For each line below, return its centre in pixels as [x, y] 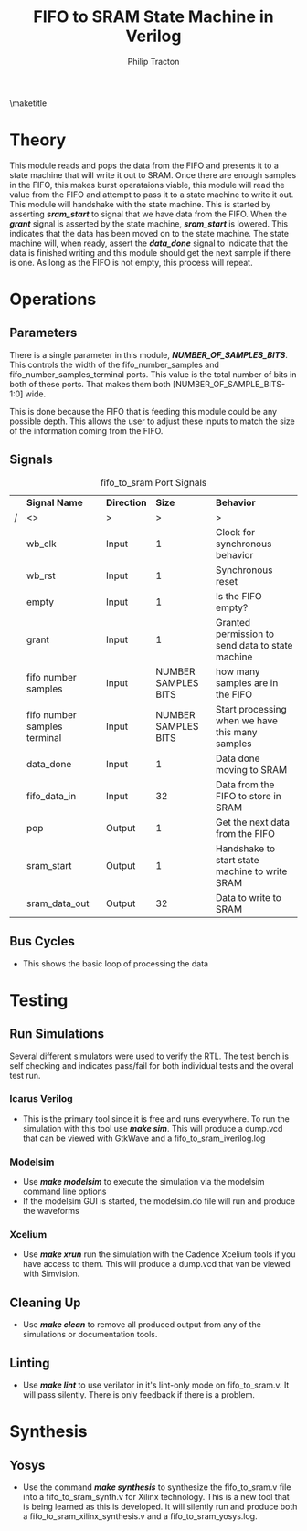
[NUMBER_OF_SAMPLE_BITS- [229, 384]
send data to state [254, 645]
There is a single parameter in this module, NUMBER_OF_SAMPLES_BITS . [148, 354]
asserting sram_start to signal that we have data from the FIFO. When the [148, 214]
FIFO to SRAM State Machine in [153, 17]
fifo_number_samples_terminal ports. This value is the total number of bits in [153, 374]
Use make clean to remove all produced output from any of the [142, 1325]
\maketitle [28, 103]
